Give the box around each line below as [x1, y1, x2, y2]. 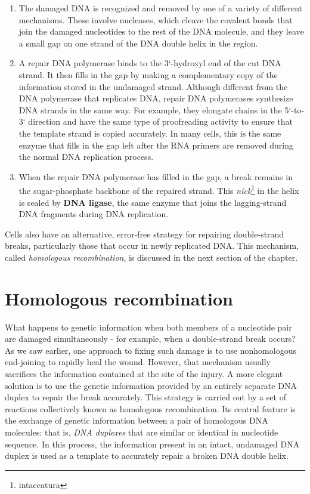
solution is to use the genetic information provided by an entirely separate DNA [5, 379, 297, 391]
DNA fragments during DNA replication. [18, 208, 169, 220]
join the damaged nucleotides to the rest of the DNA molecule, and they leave [18, 25, 304, 38]
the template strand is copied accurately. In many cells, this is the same [18, 126, 281, 139]
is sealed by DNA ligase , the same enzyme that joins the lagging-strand [18, 196, 287, 208]
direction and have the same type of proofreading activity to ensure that [28, 115, 293, 128]
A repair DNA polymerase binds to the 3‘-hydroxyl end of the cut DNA [18, 57, 281, 69]
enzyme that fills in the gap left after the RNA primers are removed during [18, 138, 294, 151]
